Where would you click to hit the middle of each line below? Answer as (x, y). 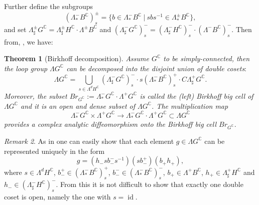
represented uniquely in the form (54, 151)
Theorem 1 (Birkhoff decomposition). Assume (77, 58)
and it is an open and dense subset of (78, 106)
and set (15, 29)
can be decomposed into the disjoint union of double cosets (156, 68)
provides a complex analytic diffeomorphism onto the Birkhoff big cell (110, 124)
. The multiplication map (190, 106)
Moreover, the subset (36, 95)
